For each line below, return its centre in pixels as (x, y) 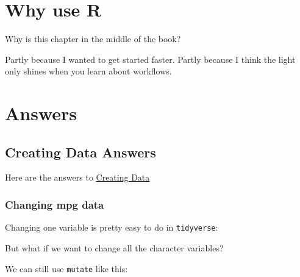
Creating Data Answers (80, 152)
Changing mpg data (55, 204)
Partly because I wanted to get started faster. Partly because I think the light (150, 59)
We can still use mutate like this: (66, 268)
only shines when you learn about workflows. (88, 71)
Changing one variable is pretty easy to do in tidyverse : (112, 227)
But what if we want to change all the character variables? (114, 247)
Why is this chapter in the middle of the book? (93, 39)
